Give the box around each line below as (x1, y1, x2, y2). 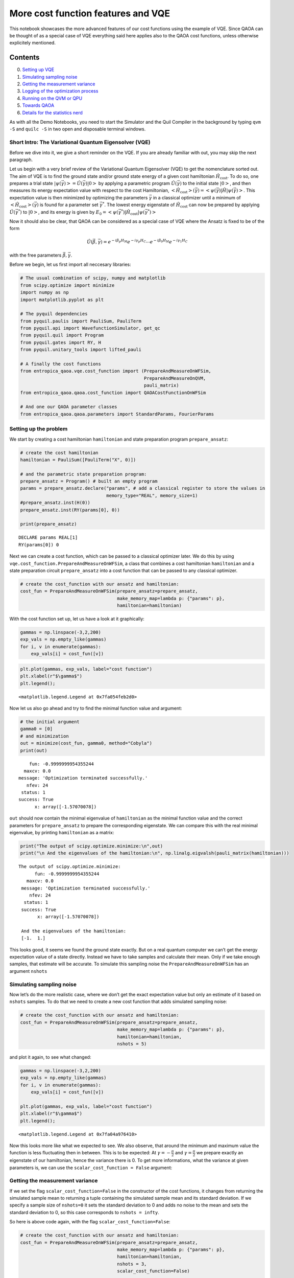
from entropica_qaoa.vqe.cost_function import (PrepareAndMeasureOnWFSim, (20, 368, 212, 374)
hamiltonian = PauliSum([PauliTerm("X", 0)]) (20, 457, 136, 463)
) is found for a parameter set (36, 202, 99, 208)
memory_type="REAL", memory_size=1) (106, 492, 198, 498)
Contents (9, 53, 40, 62)
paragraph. (9, 156, 33, 163)
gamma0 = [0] (20, 726, 53, 732)
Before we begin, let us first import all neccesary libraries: (9, 261, 131, 268)
